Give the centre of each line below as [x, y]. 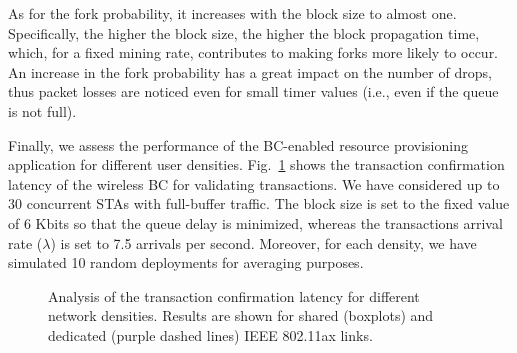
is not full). [42, 110]
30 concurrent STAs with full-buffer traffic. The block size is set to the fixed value [259, 203]
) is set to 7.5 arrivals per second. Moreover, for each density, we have [263, 242]
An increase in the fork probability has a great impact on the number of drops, [250, 71]
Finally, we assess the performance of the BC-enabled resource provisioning [238, 144]
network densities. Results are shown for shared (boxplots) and [241, 315]
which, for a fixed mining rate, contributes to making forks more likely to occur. [253, 52]
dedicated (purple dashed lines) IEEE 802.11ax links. [210, 334]
